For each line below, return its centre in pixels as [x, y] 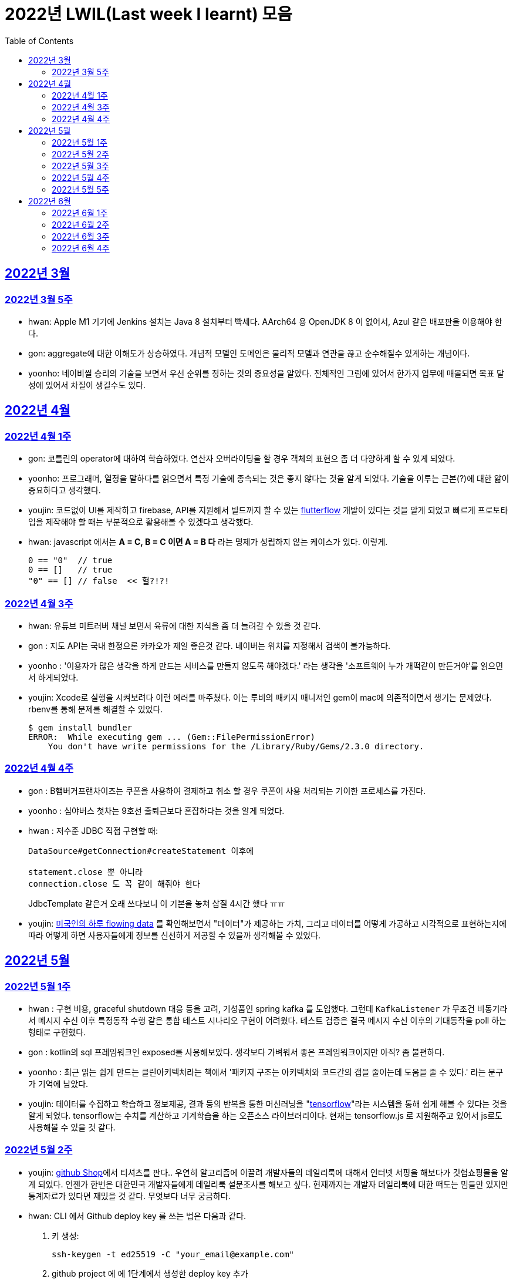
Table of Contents [39, 41]
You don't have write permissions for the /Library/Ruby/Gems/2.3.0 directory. [236, 746]
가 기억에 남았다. [58, 1083]
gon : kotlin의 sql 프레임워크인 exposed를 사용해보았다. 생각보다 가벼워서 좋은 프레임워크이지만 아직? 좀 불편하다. [237, 1052]
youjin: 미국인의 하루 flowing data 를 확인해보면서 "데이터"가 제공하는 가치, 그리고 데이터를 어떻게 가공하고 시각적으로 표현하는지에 [268, 923]
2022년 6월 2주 [81, 224]
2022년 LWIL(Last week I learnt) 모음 [148, 14]
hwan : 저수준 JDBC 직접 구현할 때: [93, 830]
